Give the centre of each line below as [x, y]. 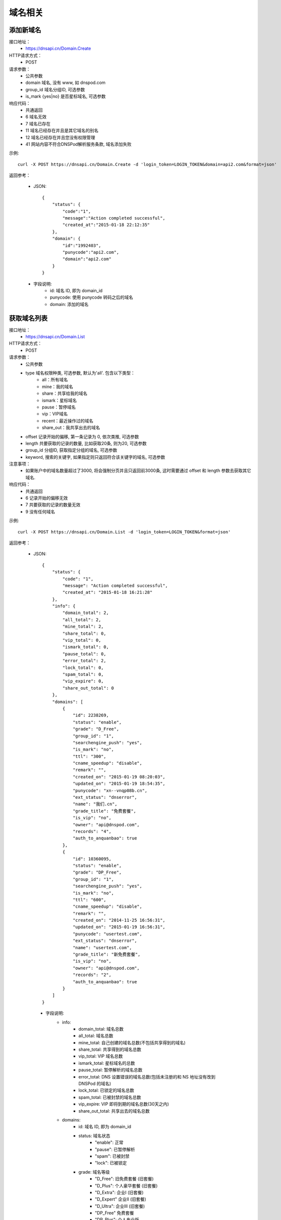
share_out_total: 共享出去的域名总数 [114, 1111]
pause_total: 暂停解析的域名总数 [111, 1070]
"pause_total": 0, [84, 654]
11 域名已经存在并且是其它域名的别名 [62, 131]
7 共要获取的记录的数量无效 [53, 505]
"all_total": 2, [82, 620]
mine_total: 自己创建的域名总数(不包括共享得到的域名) [132, 1042]
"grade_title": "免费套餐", [104, 811]
